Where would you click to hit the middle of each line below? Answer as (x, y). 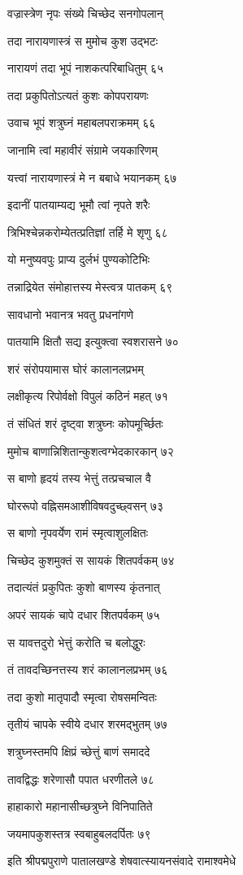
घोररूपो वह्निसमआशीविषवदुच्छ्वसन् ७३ (86, 505)
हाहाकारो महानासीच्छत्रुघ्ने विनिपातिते (80, 806)
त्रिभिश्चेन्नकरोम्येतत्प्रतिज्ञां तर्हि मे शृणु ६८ (88, 232)
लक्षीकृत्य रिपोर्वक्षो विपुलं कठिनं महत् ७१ (88, 396)
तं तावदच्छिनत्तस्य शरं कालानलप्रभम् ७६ (88, 669)
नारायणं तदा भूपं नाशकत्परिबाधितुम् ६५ (86, 68)
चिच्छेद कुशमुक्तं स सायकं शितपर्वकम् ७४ (91, 560)
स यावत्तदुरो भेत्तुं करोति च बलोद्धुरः (76, 642)
